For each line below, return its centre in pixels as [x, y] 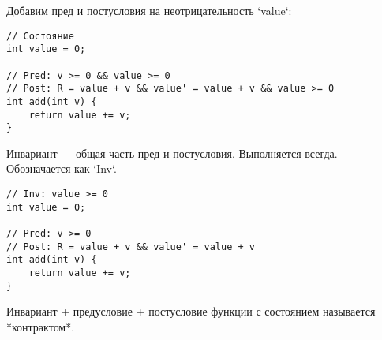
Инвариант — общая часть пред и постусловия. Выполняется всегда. [172, 153]
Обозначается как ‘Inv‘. [62, 168]
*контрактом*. [41, 326]
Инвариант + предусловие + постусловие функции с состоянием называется [191, 311]
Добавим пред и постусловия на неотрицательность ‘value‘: [149, 10]
